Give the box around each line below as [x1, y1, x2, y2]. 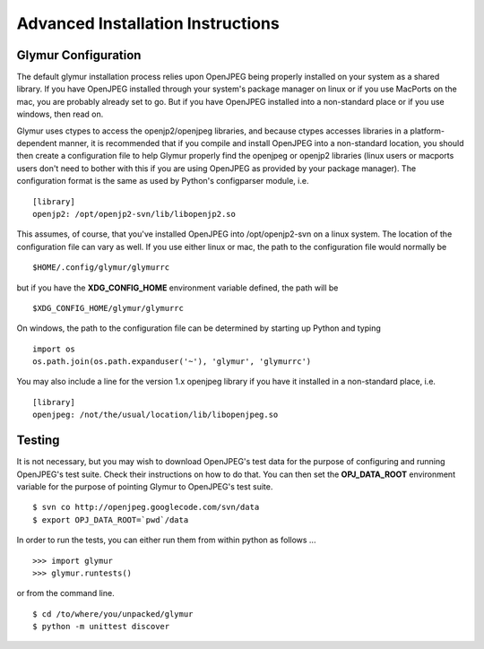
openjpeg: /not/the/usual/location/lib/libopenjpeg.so [32, 410, 279, 420]
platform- [410, 125, 445, 136]
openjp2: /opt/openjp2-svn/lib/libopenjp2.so [32, 209, 237, 219]
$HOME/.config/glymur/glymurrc [32, 263, 170, 273]
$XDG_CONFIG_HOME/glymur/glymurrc [32, 303, 184, 313]
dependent [16, 138, 57, 149]
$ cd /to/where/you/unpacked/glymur [32, 609, 194, 619]
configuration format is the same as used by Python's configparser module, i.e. [16, 176, 309, 186]
